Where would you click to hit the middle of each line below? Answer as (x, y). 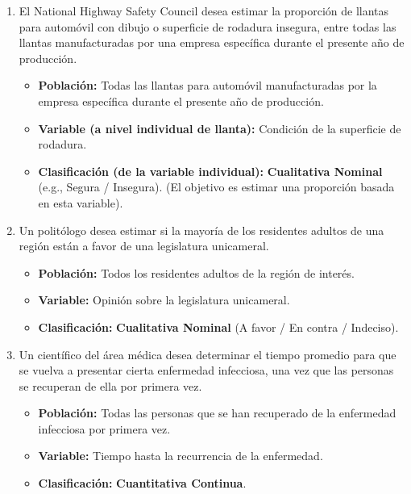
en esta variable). (81, 202)
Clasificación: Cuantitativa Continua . (142, 483)
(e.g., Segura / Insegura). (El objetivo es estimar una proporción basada (216, 187)
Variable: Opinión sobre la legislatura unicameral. (164, 300)
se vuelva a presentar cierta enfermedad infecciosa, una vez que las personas (206, 370)
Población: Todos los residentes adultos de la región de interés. (196, 272)
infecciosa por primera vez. (104, 428)
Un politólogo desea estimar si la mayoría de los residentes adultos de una (201, 230)
